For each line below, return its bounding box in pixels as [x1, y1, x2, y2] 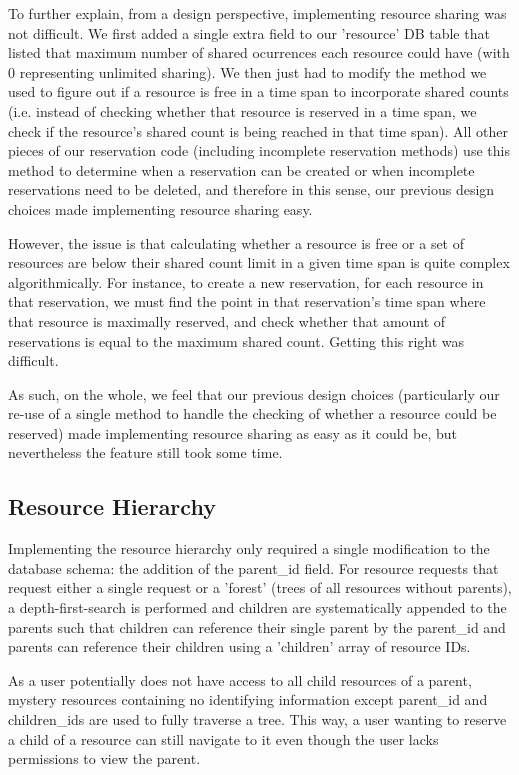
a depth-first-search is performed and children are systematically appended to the [8, 597, 507, 618]
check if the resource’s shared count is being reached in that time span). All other [8, 120, 508, 141]
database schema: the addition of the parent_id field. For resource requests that [8, 557, 499, 578]
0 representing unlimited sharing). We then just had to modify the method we [8, 61, 487, 82]
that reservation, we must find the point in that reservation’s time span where [8, 291, 486, 312]
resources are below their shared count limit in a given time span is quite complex [8, 252, 510, 273]
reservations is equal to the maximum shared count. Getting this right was [8, 330, 465, 351]
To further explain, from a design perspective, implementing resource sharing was [8, 3, 507, 23]
